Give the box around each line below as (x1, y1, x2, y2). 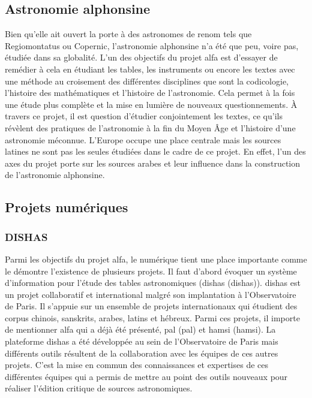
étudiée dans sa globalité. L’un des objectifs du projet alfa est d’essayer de (5, 51, 278, 64)
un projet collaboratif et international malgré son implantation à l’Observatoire (5, 288, 296, 300)
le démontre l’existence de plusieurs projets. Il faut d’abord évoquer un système (5, 264, 297, 277)
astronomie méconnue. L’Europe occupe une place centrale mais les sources (5, 133, 281, 146)
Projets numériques (5, 198, 128, 216)
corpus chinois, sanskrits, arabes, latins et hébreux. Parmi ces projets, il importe (5, 311, 300, 324)
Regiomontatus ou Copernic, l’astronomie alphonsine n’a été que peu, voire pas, (5, 39, 299, 52)
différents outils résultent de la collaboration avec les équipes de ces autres (5, 346, 278, 359)
